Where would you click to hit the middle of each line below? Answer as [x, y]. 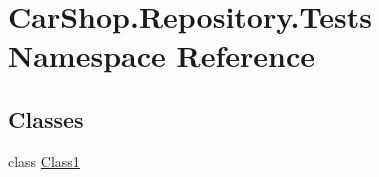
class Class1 [44, 160]
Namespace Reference [161, 55]
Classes [46, 118]
